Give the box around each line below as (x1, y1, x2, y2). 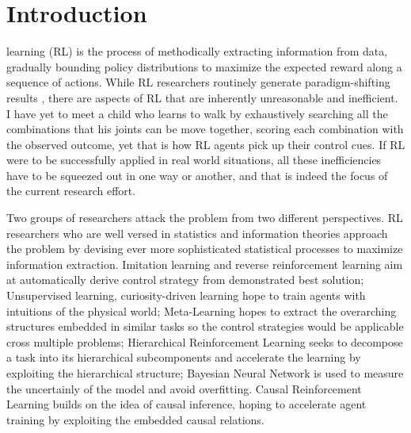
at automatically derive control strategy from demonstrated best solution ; (6, 271, 364, 288)
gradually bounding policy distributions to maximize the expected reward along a (6, 58, 402, 75)
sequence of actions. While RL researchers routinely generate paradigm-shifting (6, 74, 390, 90)
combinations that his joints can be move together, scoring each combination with (6, 121, 404, 137)
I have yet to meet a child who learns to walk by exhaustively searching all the (6, 105, 388, 121)
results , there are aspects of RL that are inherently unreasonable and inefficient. (6, 89, 398, 105)
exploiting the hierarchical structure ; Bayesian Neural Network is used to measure (6, 365, 404, 381)
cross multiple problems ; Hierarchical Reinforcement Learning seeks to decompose (6, 333, 403, 350)
